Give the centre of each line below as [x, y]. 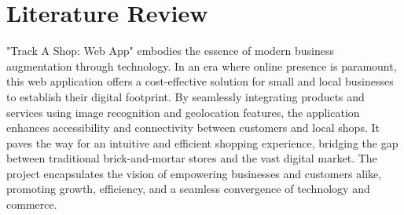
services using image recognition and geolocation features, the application [183, 112]
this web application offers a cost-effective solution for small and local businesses [200, 81]
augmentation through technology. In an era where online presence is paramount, [202, 66]
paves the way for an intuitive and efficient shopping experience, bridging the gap [202, 142]
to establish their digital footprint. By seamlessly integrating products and [185, 96]
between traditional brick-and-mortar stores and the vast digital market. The [192, 158]
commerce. [32, 204]
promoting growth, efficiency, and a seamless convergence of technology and [188, 189]
